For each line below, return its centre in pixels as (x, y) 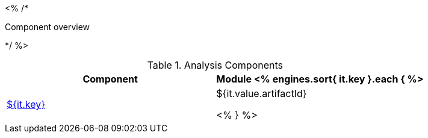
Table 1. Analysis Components (215, 65)
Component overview (48, 27)
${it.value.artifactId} (262, 93)
